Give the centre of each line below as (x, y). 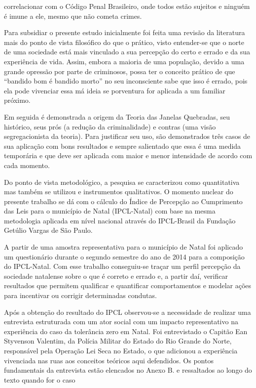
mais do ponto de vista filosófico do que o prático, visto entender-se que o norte (124, 42)
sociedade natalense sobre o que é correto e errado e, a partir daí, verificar (116, 276)
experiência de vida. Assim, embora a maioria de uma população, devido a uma (124, 61)
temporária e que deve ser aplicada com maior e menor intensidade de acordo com (128, 155)
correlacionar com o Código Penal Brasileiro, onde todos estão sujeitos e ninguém (127, 6)
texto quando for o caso (40, 379)
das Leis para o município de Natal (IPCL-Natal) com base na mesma (110, 211)
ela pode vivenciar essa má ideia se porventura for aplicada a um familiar (115, 90)
